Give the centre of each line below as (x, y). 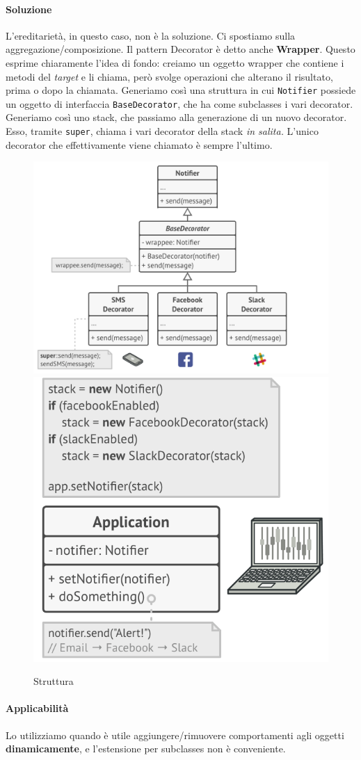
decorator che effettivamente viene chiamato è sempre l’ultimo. (139, 144)
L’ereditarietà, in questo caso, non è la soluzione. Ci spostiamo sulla (151, 35)
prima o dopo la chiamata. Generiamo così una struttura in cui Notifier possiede (181, 90)
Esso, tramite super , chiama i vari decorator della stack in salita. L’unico (162, 131)
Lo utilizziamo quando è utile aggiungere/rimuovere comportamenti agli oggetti (175, 735)
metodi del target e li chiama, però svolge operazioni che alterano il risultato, (169, 76)
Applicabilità (37, 708)
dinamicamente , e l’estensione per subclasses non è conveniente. (146, 749)
